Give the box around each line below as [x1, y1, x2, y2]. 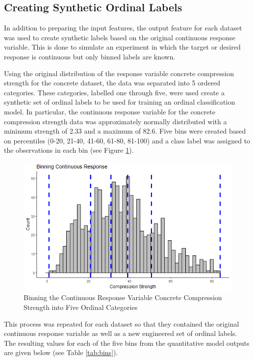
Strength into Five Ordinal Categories [24, 302, 138, 312]
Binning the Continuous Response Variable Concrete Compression [24, 292, 222, 303]
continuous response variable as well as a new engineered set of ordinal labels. [4, 328, 237, 338]
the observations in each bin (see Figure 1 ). [4, 145, 134, 155]
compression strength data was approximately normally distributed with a [4, 116, 227, 126]
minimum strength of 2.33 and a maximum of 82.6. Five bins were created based [4, 126, 246, 136]
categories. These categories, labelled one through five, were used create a [4, 87, 225, 97]
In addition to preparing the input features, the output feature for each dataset [4, 23, 242, 33]
